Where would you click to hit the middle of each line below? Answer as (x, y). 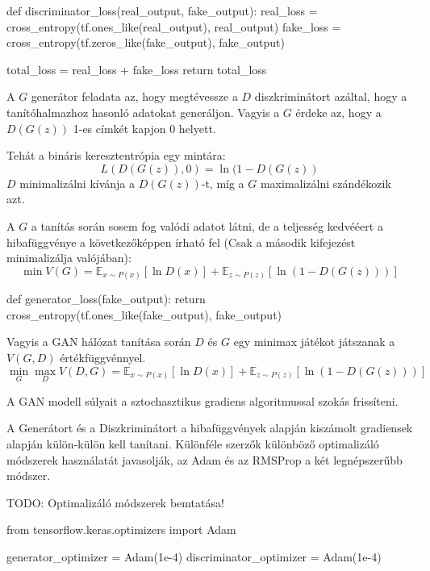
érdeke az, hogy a (338, 112)
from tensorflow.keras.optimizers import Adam (121, 529)
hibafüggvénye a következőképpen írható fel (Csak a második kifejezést (181, 242)
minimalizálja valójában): (69, 258)
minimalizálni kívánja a (77, 183)
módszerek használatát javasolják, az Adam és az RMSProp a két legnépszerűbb (205, 459)
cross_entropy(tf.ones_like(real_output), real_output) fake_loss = (174, 26)
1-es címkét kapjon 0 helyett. (144, 128)
